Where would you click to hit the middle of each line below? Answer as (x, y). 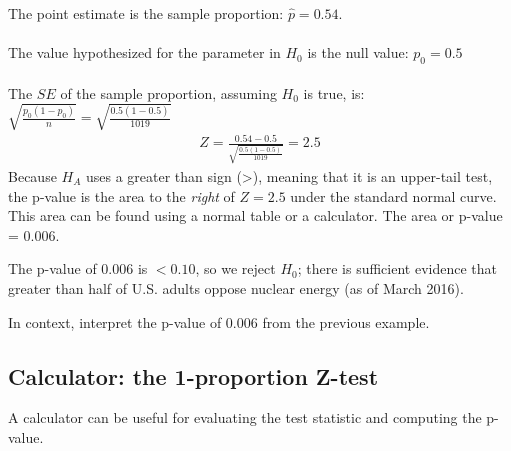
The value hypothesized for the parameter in (144, 52)
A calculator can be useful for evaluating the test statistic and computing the (245, 417)
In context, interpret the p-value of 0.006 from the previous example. (219, 321)
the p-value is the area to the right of (121, 195)
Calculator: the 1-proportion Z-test (193, 375)
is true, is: (334, 92)
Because (32, 175)
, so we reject (235, 268)
